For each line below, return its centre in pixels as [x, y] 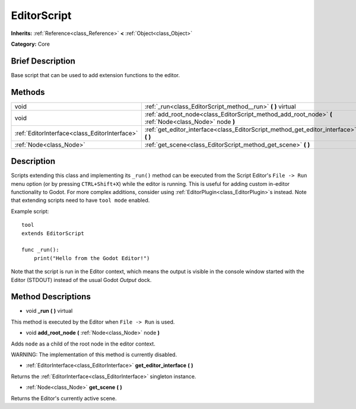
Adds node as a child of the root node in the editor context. [83, 344]
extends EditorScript [53, 233]
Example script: [30, 211]
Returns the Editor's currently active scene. [64, 398]
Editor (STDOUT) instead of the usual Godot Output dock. [81, 280]
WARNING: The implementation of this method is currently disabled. [94, 355]
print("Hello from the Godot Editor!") [92, 258]
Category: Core [31, 44]
